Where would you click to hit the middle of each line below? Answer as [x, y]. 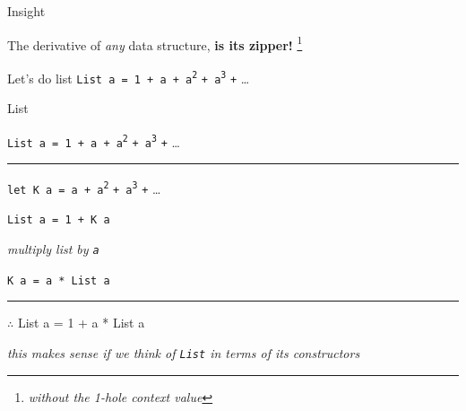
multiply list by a [53, 249]
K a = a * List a [59, 280]
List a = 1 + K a [59, 220]
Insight [26, 11]
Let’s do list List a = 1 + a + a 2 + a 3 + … [129, 78]
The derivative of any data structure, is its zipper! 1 [155, 43]
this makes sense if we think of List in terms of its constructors [184, 352]
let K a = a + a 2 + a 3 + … [84, 188]
